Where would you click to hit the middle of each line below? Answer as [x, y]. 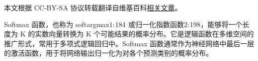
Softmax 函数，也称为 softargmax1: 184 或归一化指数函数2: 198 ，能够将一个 [123, 24]
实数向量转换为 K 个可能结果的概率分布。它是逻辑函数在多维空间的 [144, 34]
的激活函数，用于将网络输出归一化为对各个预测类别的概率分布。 [108, 53]
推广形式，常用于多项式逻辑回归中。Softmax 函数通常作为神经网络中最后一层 [129, 43]
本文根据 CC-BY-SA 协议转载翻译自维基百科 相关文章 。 [93, 7]
